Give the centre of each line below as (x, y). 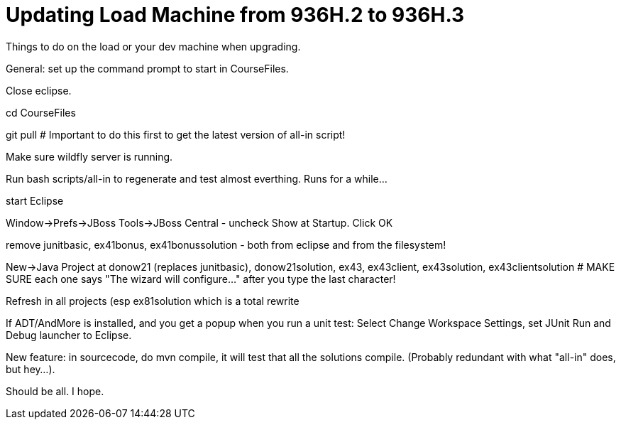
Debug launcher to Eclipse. (69, 335)
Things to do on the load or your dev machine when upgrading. (153, 46)
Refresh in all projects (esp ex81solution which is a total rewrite (153, 301)
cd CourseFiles (41, 112)
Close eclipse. (39, 90)
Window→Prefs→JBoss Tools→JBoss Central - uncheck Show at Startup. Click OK (199, 222)
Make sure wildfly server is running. (89, 156)
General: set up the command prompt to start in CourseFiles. (147, 68)
